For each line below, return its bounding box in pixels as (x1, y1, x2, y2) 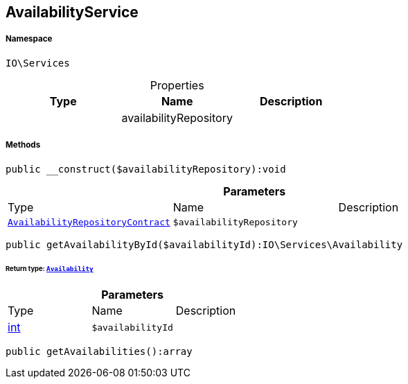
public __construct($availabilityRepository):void (6, 163, 286, 175)
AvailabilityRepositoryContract (8, 216, 170, 227)
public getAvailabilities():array (6, 346, 193, 358)
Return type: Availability (6, 265, 94, 273)
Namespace (6, 34, 53, 44)
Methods (6, 140, 41, 150)
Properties (150, 78, 204, 92)
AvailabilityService (6, 3, 139, 21)
